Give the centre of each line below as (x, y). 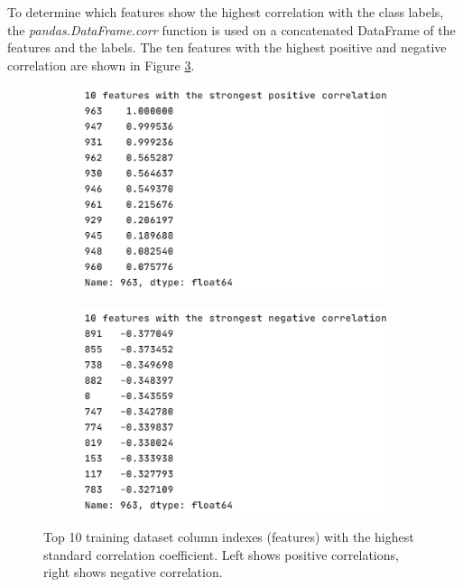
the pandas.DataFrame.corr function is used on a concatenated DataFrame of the (231, 29)
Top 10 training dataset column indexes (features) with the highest (229, 537)
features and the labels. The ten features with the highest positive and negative (227, 47)
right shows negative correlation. (133, 572)
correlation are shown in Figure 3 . (101, 65)
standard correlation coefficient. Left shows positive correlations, (221, 554)
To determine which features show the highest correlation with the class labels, (226, 12)
